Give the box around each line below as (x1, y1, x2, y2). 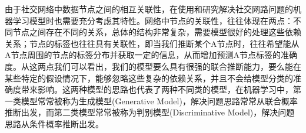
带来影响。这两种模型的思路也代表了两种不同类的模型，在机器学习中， (21, 83, 293, 96)
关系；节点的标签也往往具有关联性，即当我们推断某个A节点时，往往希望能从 (5, 37, 300, 49)
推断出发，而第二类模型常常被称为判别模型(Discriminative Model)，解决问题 (5, 106, 295, 118)
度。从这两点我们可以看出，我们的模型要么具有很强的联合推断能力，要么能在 (5, 60, 301, 72)
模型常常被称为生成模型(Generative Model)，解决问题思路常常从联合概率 (21, 94, 298, 107)
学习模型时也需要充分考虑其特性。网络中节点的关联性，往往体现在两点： (12, 14, 293, 26)
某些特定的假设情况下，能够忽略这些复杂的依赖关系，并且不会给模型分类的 (5, 71, 293, 84)
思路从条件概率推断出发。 (5, 117, 104, 129)
